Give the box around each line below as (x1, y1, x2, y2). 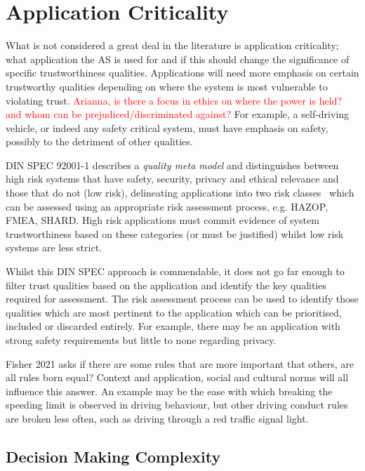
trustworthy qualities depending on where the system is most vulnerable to (6, 79, 328, 93)
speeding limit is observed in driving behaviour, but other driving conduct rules (6, 397, 348, 412)
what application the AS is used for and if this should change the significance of (6, 51, 350, 66)
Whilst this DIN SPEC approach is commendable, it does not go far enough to (6, 264, 345, 279)
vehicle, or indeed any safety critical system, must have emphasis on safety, (6, 120, 328, 135)
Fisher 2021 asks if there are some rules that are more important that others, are (6, 356, 354, 371)
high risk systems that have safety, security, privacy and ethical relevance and (6, 171, 339, 186)
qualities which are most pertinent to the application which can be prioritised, (6, 305, 342, 319)
